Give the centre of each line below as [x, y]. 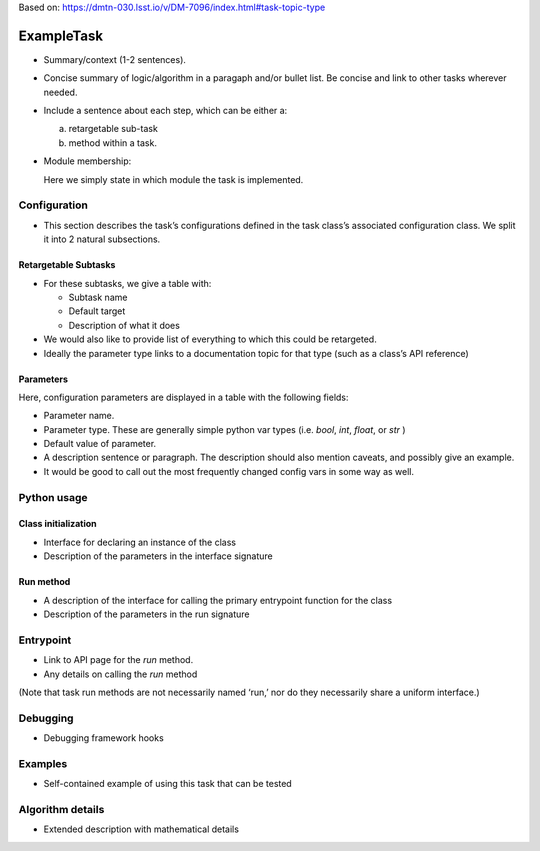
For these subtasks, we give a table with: [127, 283]
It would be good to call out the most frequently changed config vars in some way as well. [229, 471]
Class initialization [57, 524]
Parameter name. [79, 416]
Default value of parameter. [100, 444]
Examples [43, 763]
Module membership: [87, 161]
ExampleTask [61, 35]
